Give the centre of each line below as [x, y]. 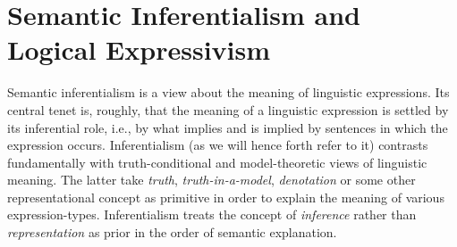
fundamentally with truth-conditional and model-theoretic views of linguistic [217, 162]
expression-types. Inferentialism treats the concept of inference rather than [212, 214]
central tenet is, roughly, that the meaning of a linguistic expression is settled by [228, 109]
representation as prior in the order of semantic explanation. [172, 232]
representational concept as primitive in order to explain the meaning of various [226, 197]
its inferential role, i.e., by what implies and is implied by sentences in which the [228, 127]
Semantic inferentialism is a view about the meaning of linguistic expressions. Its [228, 92]
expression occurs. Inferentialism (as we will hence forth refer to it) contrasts [218, 145]
